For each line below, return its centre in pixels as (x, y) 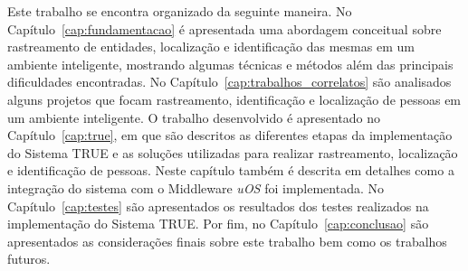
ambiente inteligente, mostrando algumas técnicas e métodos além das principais (230, 64)
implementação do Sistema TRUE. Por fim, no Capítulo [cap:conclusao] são (218, 224)
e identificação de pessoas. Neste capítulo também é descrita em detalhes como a (231, 170)
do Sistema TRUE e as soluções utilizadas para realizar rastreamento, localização (233, 152)
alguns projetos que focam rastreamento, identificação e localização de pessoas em (234, 99)
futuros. (29, 259)
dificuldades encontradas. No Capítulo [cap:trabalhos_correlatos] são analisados (229, 82)
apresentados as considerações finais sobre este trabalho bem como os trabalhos (227, 241)
